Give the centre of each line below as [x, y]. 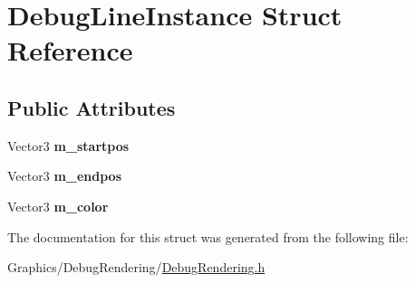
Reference [70, 50]
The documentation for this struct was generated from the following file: [208, 236]
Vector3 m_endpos [65, 176]
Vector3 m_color [58, 206]
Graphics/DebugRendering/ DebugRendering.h [136, 267]
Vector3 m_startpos [68, 145]
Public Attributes [92, 107]
